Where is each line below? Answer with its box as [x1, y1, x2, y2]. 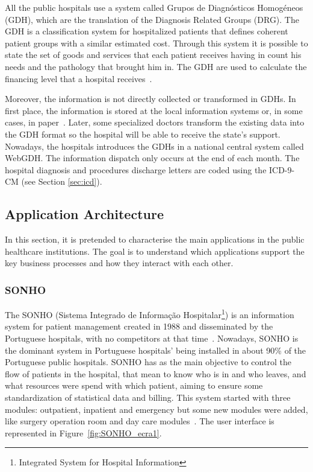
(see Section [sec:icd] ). [21, 175, 102, 188]
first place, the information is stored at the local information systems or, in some [5, 104, 303, 116]
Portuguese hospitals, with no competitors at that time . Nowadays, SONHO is [5, 331, 299, 344]
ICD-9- [269, 163, 295, 176]
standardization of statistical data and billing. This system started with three [5, 391, 291, 403]
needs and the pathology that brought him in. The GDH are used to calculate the [5, 60, 307, 72]
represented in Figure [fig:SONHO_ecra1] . [5, 426, 162, 439]
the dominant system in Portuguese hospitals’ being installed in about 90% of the [5, 343, 306, 356]
